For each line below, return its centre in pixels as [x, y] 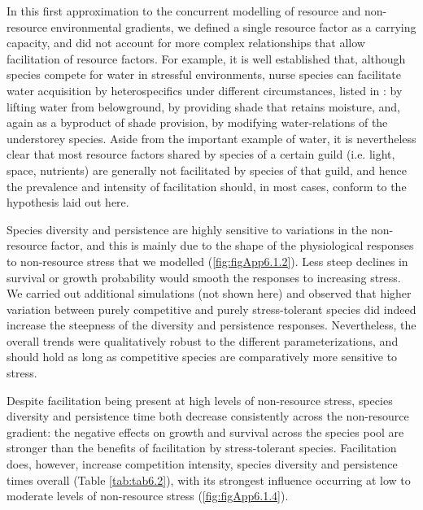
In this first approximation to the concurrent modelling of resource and [184, 11]
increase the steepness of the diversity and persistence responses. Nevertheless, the [211, 325]
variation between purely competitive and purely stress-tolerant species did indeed [211, 309]
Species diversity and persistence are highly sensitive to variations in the [187, 229]
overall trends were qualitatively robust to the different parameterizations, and [203, 340]
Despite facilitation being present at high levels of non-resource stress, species [200, 400]
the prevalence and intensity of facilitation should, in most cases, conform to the [207, 186]
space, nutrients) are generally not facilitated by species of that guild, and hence [207, 170]
